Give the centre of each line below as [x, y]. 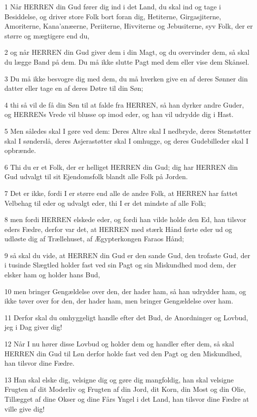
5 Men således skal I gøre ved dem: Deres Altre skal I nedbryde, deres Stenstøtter [128, 131]
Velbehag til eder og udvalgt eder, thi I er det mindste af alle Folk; [105, 203]
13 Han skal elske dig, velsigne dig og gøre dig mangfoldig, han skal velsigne [119, 379]
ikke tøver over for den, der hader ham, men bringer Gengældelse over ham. [119, 301]
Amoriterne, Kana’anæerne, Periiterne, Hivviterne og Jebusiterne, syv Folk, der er [129, 26]
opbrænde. [20, 150]
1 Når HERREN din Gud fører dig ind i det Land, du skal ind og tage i [113, 6]
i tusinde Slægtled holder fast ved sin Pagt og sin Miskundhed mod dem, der [121, 265]
